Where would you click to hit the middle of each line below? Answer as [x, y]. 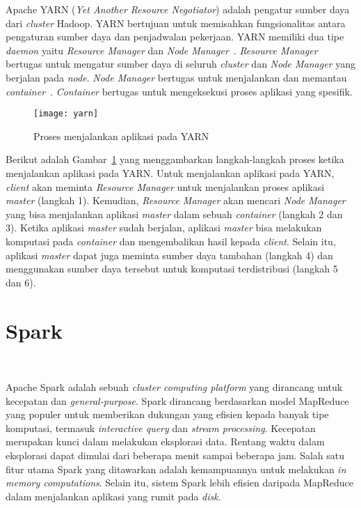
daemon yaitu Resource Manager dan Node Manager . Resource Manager [162, 50]
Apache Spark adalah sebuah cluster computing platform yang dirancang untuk [174, 387]
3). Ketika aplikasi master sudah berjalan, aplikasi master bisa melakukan [164, 228]
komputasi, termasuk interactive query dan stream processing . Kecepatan [161, 428]
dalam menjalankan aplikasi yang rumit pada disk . [113, 496]
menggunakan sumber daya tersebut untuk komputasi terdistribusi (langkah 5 [172, 269]
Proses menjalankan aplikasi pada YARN [121, 136]
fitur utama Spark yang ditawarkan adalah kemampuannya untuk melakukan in [176, 469]
